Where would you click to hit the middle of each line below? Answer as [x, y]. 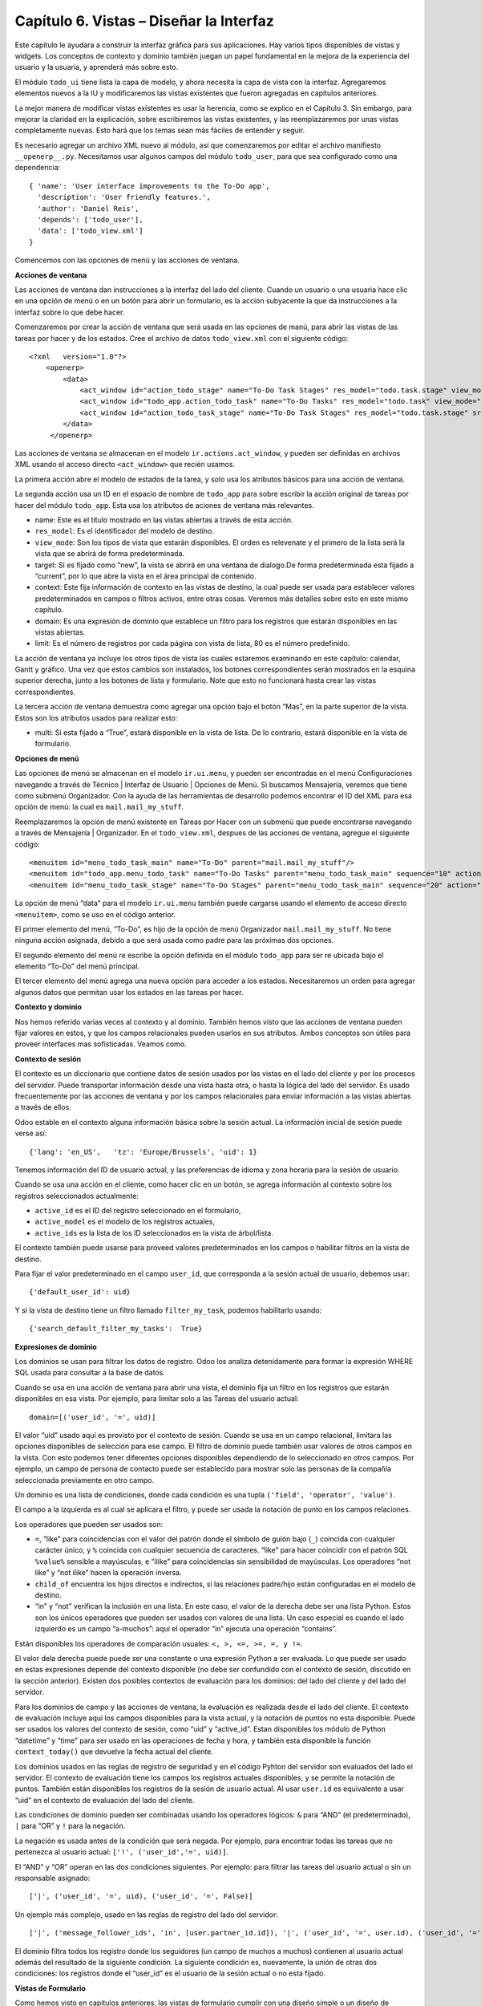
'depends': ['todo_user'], [90, 220]
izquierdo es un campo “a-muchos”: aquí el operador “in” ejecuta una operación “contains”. [186, 1629]
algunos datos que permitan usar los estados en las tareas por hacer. [129, 992]
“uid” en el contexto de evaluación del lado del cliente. [105, 1800]
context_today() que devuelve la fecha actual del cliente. [114, 1752]
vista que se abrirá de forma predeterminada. [110, 554]
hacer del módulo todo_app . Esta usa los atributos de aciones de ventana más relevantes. [164, 505]
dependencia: [38, 168]
